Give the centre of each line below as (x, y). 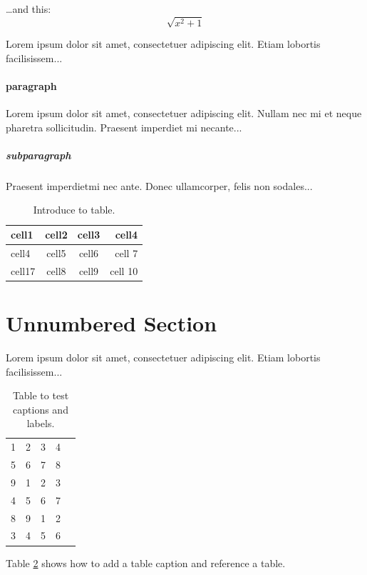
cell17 (23, 270)
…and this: (29, 9)
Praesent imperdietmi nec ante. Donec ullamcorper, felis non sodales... (159, 185)
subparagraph (38, 155)
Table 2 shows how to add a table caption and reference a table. (146, 562)
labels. (41, 423)
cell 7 (126, 252)
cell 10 (124, 270)
